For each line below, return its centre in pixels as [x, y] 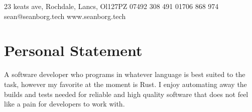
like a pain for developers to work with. [65, 104]
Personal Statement [73, 50]
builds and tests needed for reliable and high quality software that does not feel [126, 94]
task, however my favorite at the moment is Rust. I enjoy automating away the [125, 84]
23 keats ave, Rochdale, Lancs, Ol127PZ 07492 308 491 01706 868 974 [111, 6]
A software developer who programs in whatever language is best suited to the [125, 74]
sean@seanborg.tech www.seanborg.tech [65, 16]
